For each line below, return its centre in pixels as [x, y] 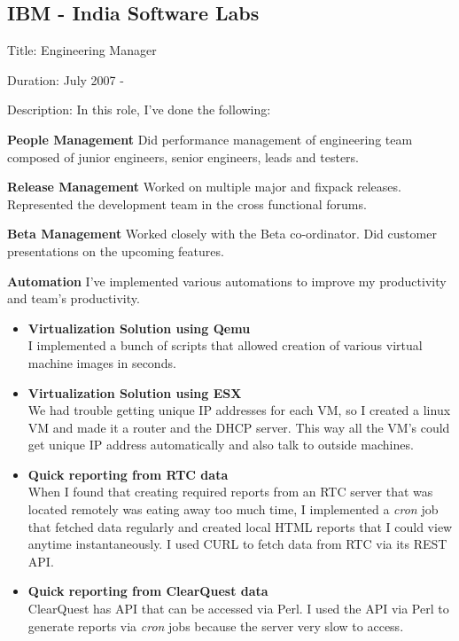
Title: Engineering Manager [82, 50]
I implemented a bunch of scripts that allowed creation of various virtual [225, 345]
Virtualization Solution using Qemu [139, 328]
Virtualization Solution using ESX [135, 392]
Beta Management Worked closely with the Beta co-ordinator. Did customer [222, 234]
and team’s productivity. [74, 298]
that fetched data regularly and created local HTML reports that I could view [240, 526]
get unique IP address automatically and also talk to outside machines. [221, 445]
